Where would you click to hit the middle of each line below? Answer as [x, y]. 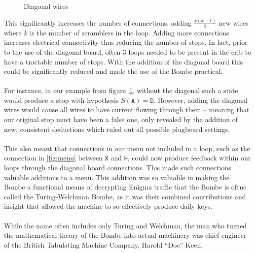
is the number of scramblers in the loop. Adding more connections [129, 32]
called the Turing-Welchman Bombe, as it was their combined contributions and [125, 196]
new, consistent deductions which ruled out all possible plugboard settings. [117, 129]
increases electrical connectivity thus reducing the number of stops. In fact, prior [126, 42]
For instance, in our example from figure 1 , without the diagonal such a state [121, 90]
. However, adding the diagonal [200, 100]
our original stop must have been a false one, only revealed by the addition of [121, 119]
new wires [234, 22]
